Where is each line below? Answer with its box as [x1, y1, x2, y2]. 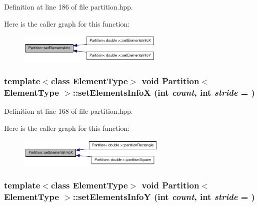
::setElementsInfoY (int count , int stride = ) [72, 190, 255, 203]
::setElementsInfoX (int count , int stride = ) [72, 86, 255, 99]
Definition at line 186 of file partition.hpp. [4, 2, 133, 12]
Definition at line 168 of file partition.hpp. [4, 106, 133, 116]
